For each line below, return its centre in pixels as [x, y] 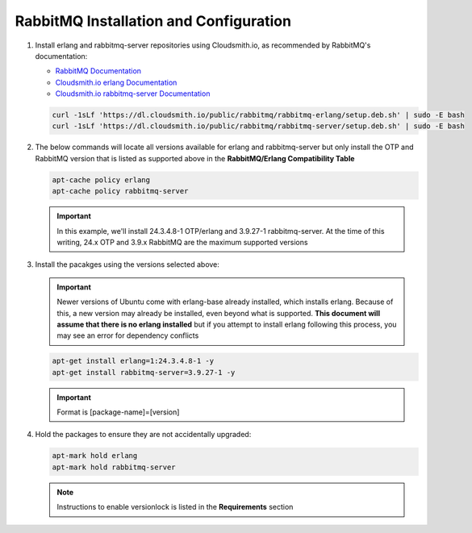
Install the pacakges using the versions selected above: [127, 264]
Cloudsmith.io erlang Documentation [116, 82]
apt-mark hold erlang [95, 456]
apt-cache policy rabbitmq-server [120, 191]
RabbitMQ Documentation [98, 71]
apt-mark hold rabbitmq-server [114, 467]
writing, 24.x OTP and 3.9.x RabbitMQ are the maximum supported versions [182, 242]
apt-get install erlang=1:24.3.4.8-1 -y [133, 361]
